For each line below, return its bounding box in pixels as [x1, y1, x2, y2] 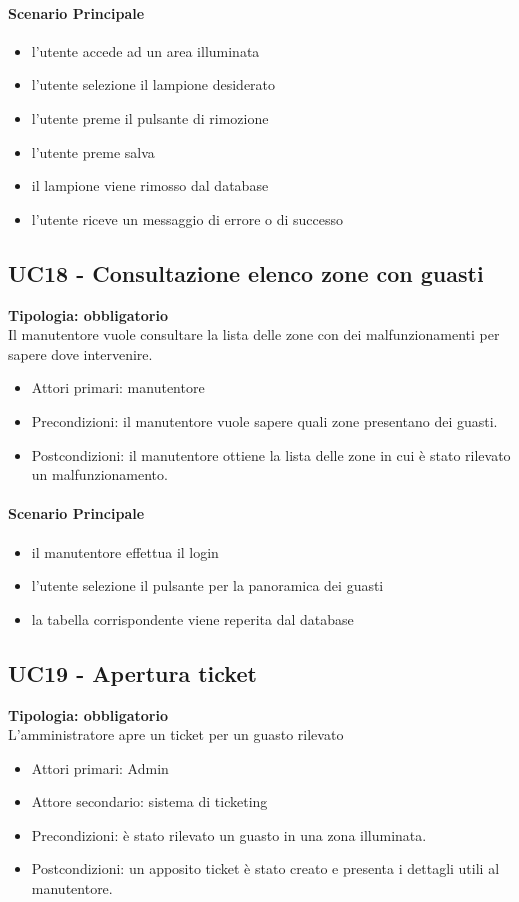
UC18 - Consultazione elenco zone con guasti [8, 257, 484, 288]
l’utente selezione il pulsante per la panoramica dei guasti [31, 575, 384, 596]
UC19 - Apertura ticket [8, 657, 257, 688]
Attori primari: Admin [31, 757, 169, 778]
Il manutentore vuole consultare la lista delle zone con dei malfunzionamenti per [8, 324, 500, 345]
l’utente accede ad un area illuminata [31, 40, 260, 61]
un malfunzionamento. [31, 464, 168, 485]
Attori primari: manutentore [31, 377, 205, 398]
